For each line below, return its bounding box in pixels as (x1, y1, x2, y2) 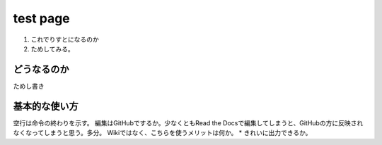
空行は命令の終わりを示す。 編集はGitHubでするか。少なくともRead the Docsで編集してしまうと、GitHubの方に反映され (13, 118, 364, 127)
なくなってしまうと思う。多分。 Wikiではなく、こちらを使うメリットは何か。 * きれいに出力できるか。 (13, 129, 312, 137)
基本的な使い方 (13, 100, 79, 112)
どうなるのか (13, 63, 69, 75)
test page (13, 11, 70, 26)
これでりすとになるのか (30, 35, 99, 44)
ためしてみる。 (30, 44, 74, 53)
